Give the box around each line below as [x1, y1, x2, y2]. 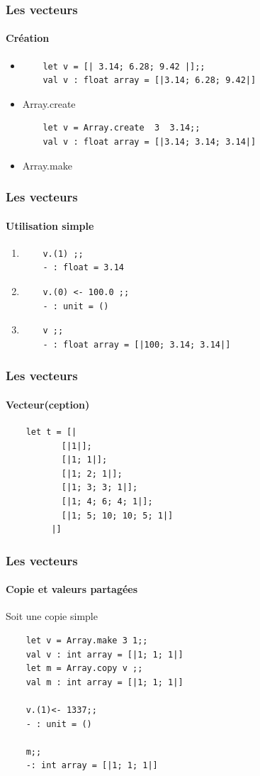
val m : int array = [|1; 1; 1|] [26, 677, 183, 687]
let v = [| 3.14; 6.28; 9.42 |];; [43, 61, 205, 72]
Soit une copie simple [6, 609, 98, 623]
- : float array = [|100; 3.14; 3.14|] [43, 339, 231, 350]
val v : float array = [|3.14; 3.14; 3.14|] [43, 137, 256, 148]
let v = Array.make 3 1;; [26, 636, 148, 646]
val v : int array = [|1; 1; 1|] [26, 649, 183, 660]
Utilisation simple [6, 218, 94, 233]
